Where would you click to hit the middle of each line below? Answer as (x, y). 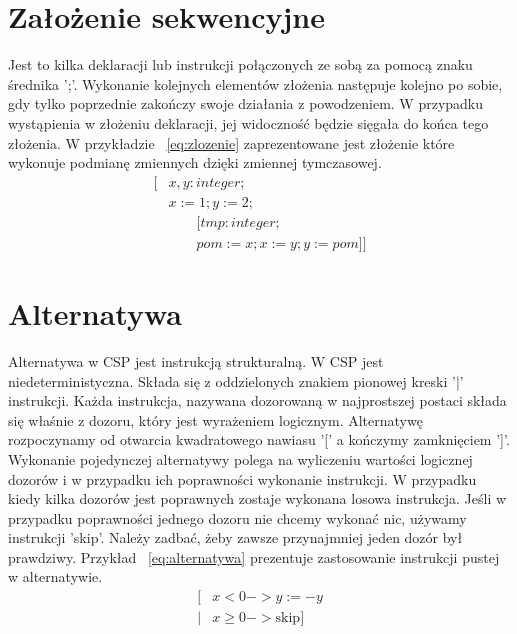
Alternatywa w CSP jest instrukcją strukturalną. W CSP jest (196, 360)
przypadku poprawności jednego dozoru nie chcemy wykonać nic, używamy (237, 517)
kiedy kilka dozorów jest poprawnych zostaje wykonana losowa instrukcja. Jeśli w (257, 498)
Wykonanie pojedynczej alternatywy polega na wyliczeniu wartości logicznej (240, 458)
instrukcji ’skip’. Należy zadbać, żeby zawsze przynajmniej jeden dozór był (235, 537)
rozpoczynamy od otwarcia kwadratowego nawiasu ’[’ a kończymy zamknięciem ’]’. (259, 439)
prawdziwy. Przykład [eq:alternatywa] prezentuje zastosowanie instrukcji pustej (254, 556)
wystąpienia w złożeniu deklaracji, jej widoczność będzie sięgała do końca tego (248, 122)
